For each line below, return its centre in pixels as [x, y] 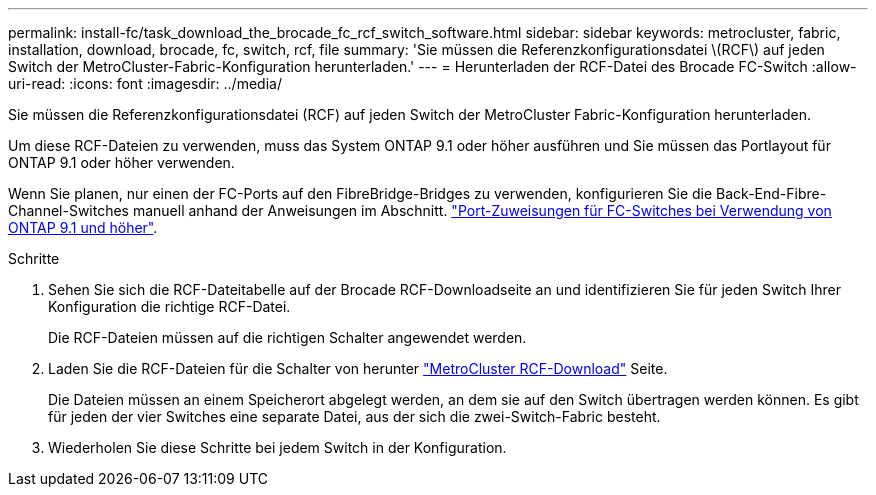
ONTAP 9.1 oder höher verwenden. [121, 162]
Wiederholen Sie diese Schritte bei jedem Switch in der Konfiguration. [277, 447]
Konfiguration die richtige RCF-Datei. [169, 306]
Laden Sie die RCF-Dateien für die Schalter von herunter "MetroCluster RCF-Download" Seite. [358, 368]
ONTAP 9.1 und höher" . [83, 227]
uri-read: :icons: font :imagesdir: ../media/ [145, 83]
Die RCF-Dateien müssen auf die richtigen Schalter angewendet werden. [287, 337]
